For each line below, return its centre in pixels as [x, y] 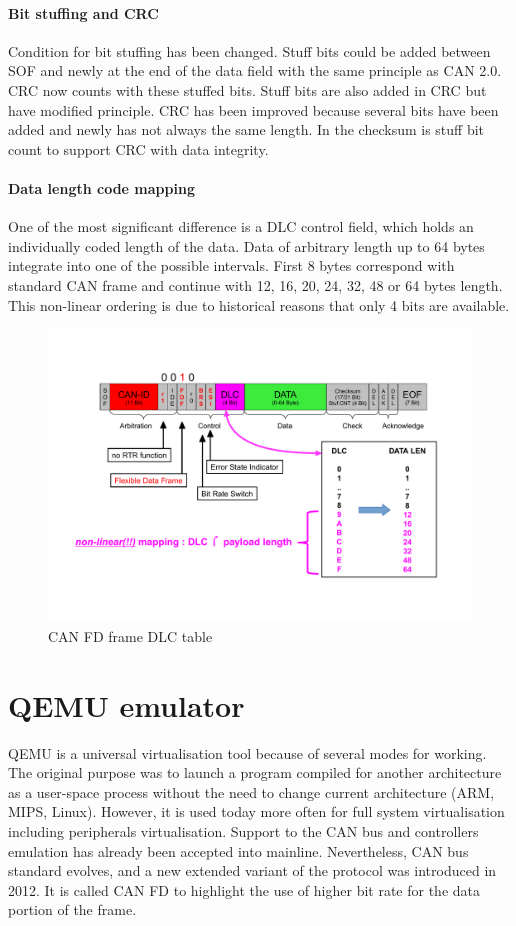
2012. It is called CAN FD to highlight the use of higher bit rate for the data [244, 889]
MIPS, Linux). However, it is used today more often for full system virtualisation [256, 811]
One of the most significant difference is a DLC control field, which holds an [241, 226]
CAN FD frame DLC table [130, 635]
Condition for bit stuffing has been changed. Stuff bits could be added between [249, 50]
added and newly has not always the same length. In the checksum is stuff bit [246, 129]
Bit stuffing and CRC [83, 12]
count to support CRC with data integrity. [138, 148]
